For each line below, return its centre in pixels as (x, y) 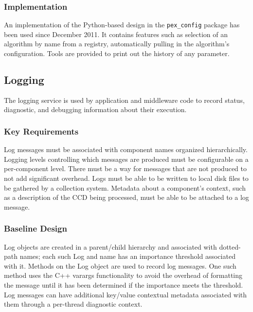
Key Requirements (41, 131)
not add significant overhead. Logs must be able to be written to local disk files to (126, 178)
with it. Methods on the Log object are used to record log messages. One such (120, 265)
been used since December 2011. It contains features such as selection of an (116, 34)
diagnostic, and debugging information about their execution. (95, 109)
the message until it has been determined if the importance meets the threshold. (124, 285)
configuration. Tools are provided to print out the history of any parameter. (117, 53)
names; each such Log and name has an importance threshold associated (127, 256)
